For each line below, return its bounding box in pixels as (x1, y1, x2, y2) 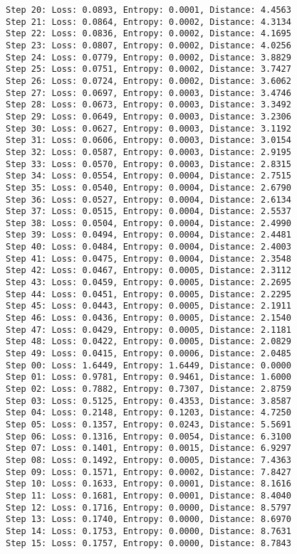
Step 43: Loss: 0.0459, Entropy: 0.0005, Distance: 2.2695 (6, 277, 291, 288)
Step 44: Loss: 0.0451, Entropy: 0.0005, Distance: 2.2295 (6, 289, 291, 299)
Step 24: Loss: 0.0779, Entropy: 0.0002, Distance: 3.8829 (6, 52, 291, 63)
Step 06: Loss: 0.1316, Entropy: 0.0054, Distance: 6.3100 (6, 431, 291, 442)
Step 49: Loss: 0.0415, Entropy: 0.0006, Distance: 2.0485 (6, 348, 291, 359)
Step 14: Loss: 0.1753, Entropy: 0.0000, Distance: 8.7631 (6, 526, 291, 536)
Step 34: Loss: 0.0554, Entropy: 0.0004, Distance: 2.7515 (6, 171, 291, 181)
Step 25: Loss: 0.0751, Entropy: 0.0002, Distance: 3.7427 (6, 64, 291, 75)
